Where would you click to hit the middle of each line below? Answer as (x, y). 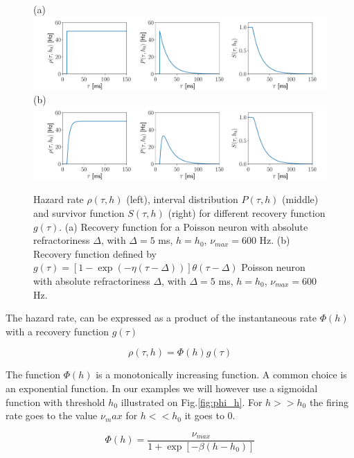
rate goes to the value (52, 415)
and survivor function (79, 212)
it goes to (204, 415)
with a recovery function (57, 331)
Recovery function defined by (95, 253)
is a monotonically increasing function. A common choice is (221, 375)
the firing (329, 402)
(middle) (300, 199)
